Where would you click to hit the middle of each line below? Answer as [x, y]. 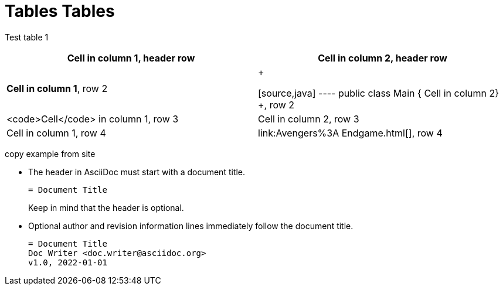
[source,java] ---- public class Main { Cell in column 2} [379, 93]
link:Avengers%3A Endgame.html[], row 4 [350, 133]
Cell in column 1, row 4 [56, 133]
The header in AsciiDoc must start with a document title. [137, 172]
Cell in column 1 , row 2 [57, 88]
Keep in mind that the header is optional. [106, 207]
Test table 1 [27, 37]
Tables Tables [60, 11]
